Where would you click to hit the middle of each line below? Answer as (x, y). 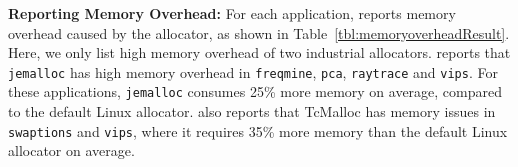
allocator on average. (71, 150)
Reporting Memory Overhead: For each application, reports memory (232, 13)
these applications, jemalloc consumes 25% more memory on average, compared (255, 91)
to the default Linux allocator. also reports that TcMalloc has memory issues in (252, 111)
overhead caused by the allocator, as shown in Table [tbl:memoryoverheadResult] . (259, 32)
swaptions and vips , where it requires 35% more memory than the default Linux (258, 130)
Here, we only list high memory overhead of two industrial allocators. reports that (259, 52)
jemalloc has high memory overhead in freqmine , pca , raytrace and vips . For (253, 71)
